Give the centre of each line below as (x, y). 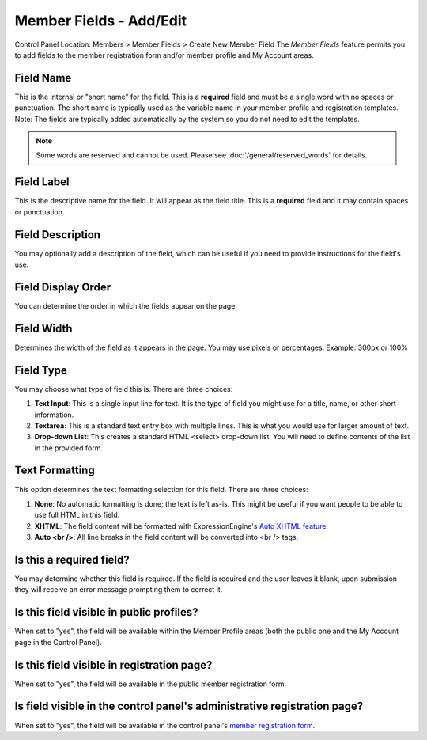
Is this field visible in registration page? (113, 665)
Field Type (41, 370)
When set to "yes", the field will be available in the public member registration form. (151, 684)
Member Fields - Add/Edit (101, 21)
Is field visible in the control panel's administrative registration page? (189, 706)
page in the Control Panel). (58, 642)
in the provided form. (68, 448)
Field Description (58, 235)
